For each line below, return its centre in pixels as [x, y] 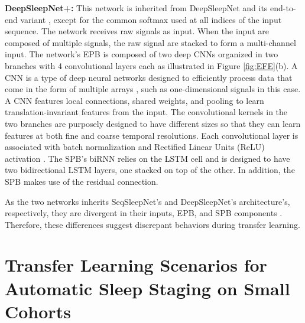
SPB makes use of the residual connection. [82, 181]
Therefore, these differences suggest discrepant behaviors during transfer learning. [152, 224]
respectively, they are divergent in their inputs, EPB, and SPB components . [144, 213]
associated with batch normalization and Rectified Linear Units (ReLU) [135, 147]
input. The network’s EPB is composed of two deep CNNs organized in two [142, 54]
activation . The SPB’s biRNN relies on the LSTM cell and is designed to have [147, 158]
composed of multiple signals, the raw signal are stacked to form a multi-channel [150, 42]
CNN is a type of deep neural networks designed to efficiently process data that [149, 77]
